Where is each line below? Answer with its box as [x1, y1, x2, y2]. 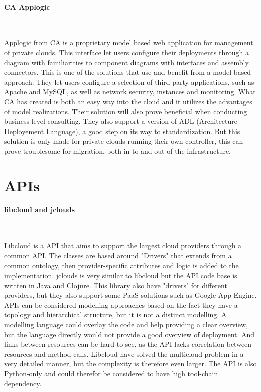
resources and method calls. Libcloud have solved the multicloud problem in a [4, 348, 244, 359]
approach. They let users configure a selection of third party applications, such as [4, 76, 254, 87]
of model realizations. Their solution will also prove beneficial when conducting [4, 106, 247, 116]
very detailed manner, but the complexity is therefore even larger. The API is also [4, 358, 257, 369]
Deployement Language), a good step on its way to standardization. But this [4, 125, 240, 136]
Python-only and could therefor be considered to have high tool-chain [4, 368, 218, 378]
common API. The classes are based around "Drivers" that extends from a [4, 250, 232, 260]
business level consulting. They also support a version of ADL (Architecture [4, 116, 238, 126]
